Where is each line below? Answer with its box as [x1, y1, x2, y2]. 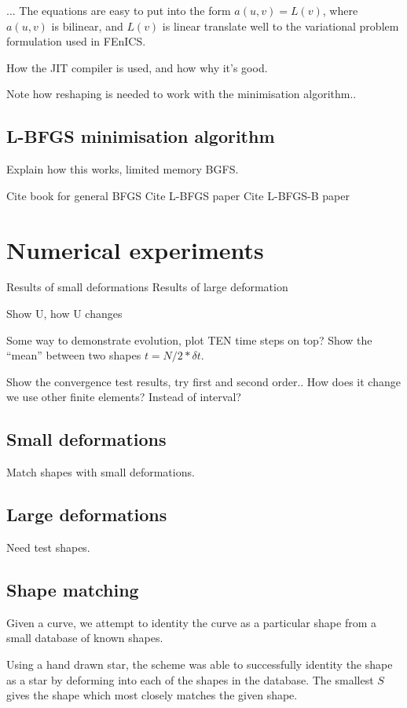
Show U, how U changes [6, 305, 123, 322]
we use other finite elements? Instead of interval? [6, 389, 241, 405]
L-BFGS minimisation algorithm [6, 124, 275, 148]
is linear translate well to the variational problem [162, 17, 399, 34]
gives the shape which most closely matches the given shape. [6, 687, 298, 703]
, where [322, 2, 358, 18]
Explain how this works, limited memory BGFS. [6, 161, 239, 177]
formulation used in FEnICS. [6, 33, 146, 49]
